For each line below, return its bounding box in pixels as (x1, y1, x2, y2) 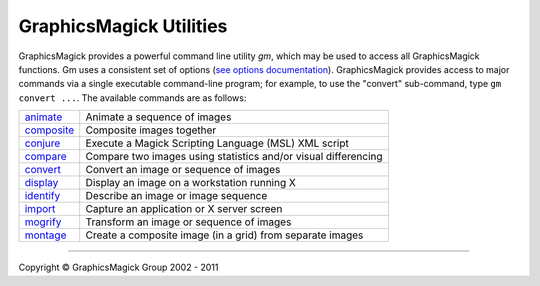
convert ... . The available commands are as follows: (18, 91, 247, 104)
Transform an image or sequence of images (85, 215, 292, 229)
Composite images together (85, 123, 217, 137)
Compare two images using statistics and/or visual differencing (85, 150, 384, 164)
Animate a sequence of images (85, 110, 232, 124)
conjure (24, 136, 61, 150)
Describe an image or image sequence (85, 189, 268, 203)
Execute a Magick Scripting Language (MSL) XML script (85, 136, 349, 150)
